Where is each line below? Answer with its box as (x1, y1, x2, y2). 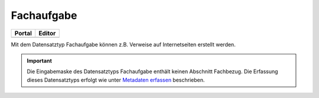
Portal (14, 29, 32, 37)
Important (27, 57, 53, 64)
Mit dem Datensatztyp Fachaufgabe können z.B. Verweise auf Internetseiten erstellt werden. (11, 41, 236, 48)
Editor (38, 29, 56, 37)
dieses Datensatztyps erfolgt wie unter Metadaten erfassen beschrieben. (27, 76, 205, 83)
